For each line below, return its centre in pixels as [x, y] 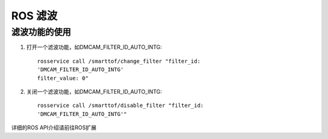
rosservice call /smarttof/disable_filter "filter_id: [121, 105]
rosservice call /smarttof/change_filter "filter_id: [119, 61]
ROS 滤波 [34, 16]
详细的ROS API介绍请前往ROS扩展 [54, 128]
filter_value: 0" [63, 78]
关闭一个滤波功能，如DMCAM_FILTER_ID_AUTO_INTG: [94, 91]
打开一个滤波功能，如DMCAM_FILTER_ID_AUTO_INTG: [94, 47]
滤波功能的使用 [41, 32]
